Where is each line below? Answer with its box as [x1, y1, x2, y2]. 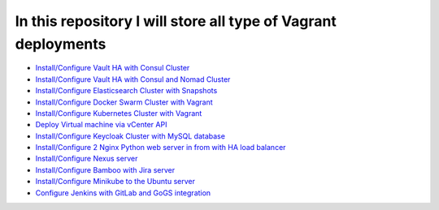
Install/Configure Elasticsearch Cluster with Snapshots [35, 86, 218, 96]
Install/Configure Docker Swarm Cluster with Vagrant [35, 97, 213, 107]
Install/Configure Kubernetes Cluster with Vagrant [35, 108, 202, 118]
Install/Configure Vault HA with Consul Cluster [35, 63, 190, 73]
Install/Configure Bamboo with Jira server [35, 165, 175, 174]
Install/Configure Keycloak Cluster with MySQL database [35, 131, 225, 141]
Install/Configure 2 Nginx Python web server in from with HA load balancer [35, 143, 286, 152]
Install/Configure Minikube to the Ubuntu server [35, 177, 195, 186]
